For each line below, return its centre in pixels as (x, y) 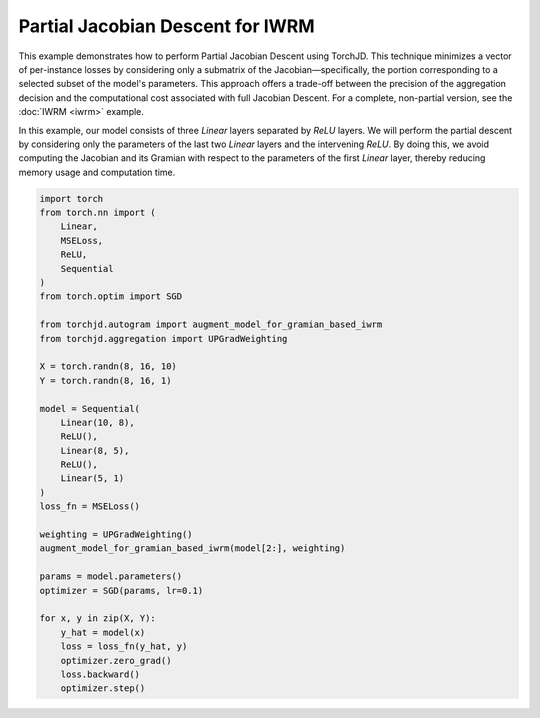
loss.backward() (100, 674)
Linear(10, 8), (97, 422)
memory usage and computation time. (97, 172)
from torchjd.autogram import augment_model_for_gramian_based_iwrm (211, 324)
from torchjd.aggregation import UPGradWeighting (163, 338)
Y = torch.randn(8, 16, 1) (105, 380)
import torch (71, 198)
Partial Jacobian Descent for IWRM (166, 26)
